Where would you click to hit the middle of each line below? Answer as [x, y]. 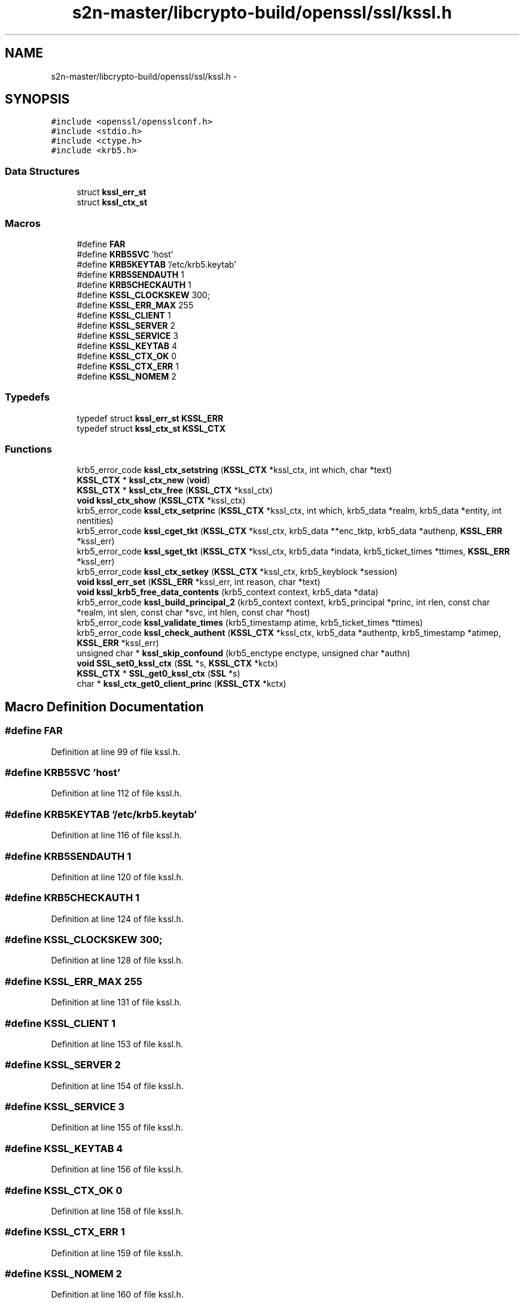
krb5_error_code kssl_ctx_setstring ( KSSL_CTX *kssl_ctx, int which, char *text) [234, 470]
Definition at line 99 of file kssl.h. [116, 752]
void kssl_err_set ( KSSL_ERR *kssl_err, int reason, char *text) [199, 582]
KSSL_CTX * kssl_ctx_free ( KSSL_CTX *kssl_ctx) [175, 490]
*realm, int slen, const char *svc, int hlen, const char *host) [194, 613]
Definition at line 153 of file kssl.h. [117, 1044]
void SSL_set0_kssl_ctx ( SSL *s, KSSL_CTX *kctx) [177, 663]
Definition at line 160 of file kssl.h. [117, 1295]
